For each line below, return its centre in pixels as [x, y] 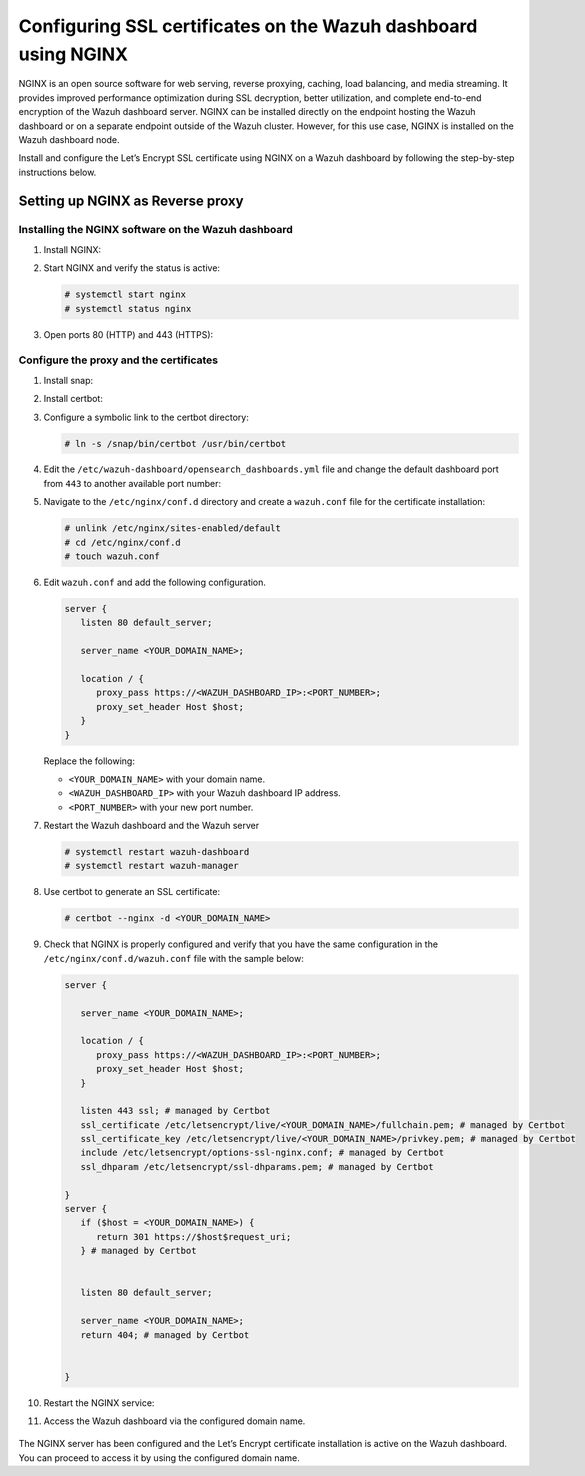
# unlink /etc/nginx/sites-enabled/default [173, 528]
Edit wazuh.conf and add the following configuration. [155, 582]
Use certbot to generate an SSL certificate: [131, 892]
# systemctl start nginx [125, 294]
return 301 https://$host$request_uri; [194, 1236]
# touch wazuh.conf [112, 556]
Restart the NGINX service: [99, 1402]
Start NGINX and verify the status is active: [131, 268]
